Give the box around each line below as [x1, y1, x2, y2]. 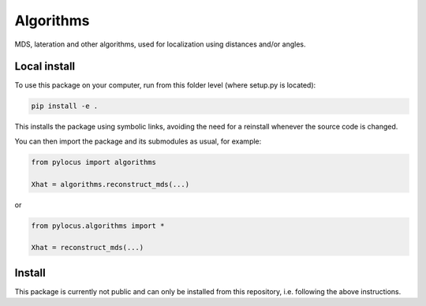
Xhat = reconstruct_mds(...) [31, 243, 144, 252]
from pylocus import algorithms [31, 158, 157, 166]
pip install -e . [31, 102, 99, 110]
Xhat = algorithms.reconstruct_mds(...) [31, 180, 189, 188]
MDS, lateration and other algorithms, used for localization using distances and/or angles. [14, 39, 307, 49]
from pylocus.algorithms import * [31, 221, 165, 230]
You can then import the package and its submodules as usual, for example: [14, 136, 262, 146]
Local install [14, 60, 76, 73]
